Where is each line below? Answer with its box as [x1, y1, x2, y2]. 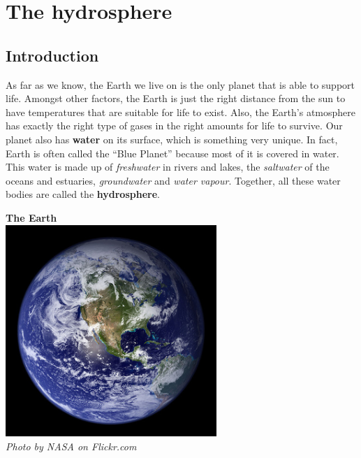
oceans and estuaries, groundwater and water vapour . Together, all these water [6, 173, 341, 187]
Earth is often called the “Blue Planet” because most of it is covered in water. [6, 145, 339, 160]
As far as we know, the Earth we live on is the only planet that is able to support [6, 77, 355, 92]
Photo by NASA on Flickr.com [6, 438, 137, 453]
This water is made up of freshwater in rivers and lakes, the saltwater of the [6, 159, 330, 174]
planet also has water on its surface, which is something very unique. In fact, [6, 131, 338, 146]
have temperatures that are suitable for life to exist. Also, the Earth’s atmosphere [6, 104, 355, 119]
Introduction [6, 44, 99, 66]
